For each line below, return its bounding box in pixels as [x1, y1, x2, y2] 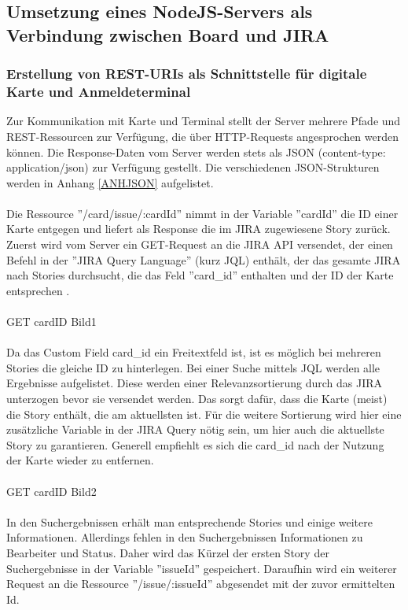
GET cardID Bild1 [6, 313, 97, 330]
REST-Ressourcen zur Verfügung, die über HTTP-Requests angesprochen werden [6, 128, 399, 144]
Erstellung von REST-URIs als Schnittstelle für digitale [6, 64, 367, 83]
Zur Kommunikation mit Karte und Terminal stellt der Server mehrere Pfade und [6, 113, 401, 129]
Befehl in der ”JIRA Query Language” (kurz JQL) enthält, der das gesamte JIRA [6, 251, 401, 268]
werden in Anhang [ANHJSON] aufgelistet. [6, 174, 214, 190]
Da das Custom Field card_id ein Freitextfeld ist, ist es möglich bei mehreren [6, 344, 381, 360]
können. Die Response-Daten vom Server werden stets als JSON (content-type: [6, 143, 386, 160]
